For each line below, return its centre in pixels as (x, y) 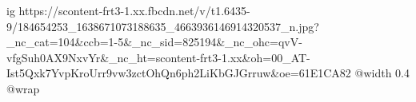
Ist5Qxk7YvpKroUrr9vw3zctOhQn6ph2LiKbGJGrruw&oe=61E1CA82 (179, 73)
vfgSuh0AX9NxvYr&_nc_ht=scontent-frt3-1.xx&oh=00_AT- (158, 57)
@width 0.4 (382, 73)
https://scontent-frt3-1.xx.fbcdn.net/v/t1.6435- (134, 10)
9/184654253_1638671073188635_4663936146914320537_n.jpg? (163, 26)
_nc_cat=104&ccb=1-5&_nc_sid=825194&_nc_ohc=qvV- (154, 42)
